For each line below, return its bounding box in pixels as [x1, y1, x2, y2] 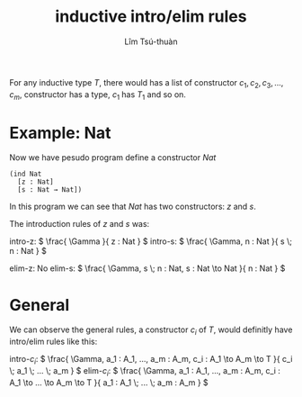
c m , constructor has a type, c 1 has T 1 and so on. [9, 88, 187, 102]
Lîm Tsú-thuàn [124, 36, 178, 47]
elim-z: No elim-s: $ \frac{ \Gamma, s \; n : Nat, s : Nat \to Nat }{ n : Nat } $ [9, 263, 286, 274]
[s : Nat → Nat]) [17, 185, 83, 194]
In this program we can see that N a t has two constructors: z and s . [9, 201, 256, 212]
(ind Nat [9, 169, 42, 179]
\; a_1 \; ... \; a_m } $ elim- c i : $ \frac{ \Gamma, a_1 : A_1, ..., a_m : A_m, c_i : [9, 365, 281, 378]
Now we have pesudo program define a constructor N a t [9, 152, 217, 163]
